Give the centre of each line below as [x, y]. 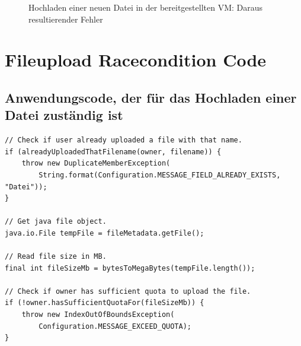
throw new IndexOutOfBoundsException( [98, 315]
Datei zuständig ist [64, 115]
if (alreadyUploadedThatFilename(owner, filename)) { [113, 152]
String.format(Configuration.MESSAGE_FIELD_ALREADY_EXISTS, [160, 175]
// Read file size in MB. [56, 257]
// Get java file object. [56, 222]
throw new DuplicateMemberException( [96, 164]
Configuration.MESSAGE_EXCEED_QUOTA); [115, 326]
